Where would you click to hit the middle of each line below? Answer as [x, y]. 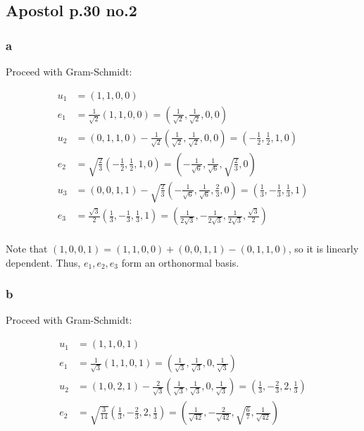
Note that [27, 249]
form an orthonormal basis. [180, 262]
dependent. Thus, [43, 262]
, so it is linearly [324, 249]
